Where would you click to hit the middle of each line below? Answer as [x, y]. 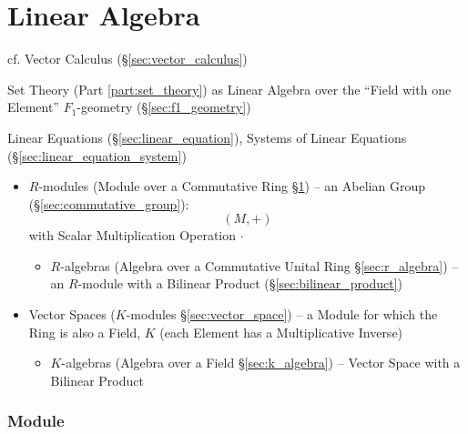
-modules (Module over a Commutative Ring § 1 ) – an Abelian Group [232, 186]
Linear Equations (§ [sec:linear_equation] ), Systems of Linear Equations [207, 137]
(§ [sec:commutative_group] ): [109, 203]
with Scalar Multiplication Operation [132, 235]
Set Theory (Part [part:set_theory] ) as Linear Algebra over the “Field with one [229, 89]
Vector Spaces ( [72, 314]
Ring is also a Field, [85, 332]
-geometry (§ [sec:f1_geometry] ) [164, 107]
